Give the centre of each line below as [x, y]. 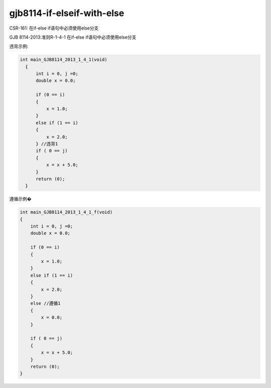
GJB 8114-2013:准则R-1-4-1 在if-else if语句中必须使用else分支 [73, 37]
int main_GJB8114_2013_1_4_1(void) [63, 60]
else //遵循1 [45, 304]
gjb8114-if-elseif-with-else [67, 13]
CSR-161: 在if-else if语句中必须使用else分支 [54, 28]
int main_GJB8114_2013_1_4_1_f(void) [66, 212]
